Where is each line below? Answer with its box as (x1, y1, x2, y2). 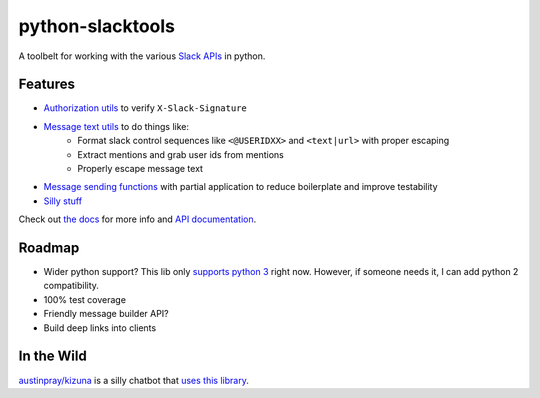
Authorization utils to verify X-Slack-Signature (43, 102, 247, 114)
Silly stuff (43, 195, 83, 207)
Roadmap (18, 240, 80, 256)
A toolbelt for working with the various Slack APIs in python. (18, 50, 266, 62)
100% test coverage (43, 293, 127, 305)
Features (18, 76, 75, 93)
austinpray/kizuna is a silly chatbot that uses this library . (18, 374, 249, 386)
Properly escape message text (77, 163, 204, 175)
